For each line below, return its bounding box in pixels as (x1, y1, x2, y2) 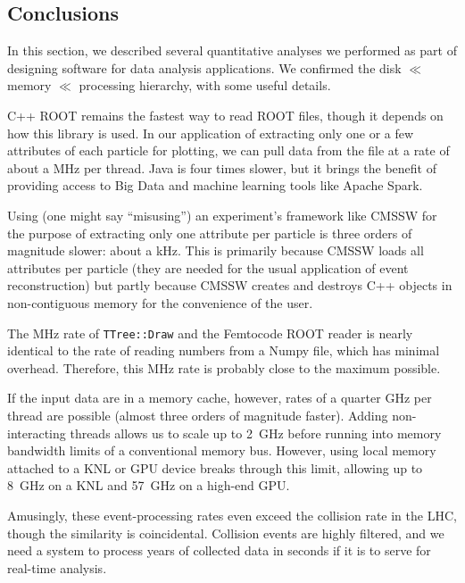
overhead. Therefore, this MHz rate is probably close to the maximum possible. (7, 358, 441, 377)
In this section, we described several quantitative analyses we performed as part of (7, 41, 457, 60)
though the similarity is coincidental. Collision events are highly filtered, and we (7, 523, 444, 542)
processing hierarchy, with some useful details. (79, 76, 331, 95)
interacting (7, 423, 66, 442)
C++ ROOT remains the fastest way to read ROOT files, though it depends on (7, 105, 444, 124)
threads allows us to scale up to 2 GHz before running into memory (70, 423, 442, 442)
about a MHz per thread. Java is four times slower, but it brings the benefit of (7, 158, 436, 177)
